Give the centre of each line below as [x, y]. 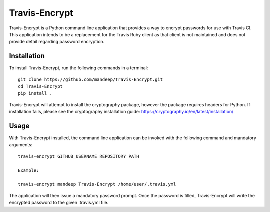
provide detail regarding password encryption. [57, 42]
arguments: [21, 145]
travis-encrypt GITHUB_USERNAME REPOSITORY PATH [79, 156]
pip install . [35, 93]
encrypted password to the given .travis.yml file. [59, 203]
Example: [29, 170]
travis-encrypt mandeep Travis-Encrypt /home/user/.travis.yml [97, 184]
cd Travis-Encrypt [41, 87]
